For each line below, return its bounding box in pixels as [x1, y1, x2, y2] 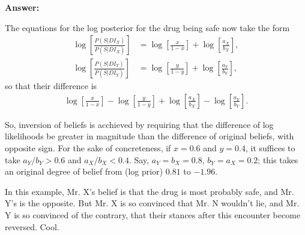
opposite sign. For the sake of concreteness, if [5, 142, 171, 154]
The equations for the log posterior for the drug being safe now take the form [5, 21, 290, 33]
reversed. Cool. [5, 220, 59, 233]
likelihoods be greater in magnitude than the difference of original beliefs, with [5, 130, 294, 142]
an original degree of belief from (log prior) [5, 165, 163, 178]
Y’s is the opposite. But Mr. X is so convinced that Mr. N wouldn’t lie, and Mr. [5, 197, 300, 209]
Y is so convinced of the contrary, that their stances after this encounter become [5, 209, 301, 221]
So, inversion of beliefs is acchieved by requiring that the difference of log [5, 118, 274, 130]
